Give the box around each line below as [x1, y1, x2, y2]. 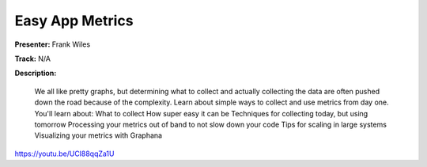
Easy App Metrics [14, 12, 134, 29]
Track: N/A [14, 54, 51, 63]
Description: [14, 68, 57, 78]
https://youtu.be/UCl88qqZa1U [14, 149, 115, 158]
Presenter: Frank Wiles [14, 40, 91, 49]
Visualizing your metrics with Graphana [34, 131, 162, 140]
